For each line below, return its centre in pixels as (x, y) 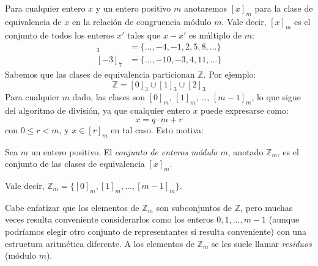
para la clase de (284, 8)
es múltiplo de (216, 35)
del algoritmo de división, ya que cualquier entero (98, 110)
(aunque (284, 219)
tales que (144, 35)
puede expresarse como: (245, 110)
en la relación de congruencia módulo (142, 21)
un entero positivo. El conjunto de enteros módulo (124, 151)
